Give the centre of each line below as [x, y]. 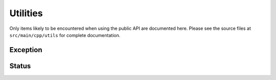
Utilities [26, 13]
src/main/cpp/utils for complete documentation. [65, 35]
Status [20, 66]
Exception [26, 50]
